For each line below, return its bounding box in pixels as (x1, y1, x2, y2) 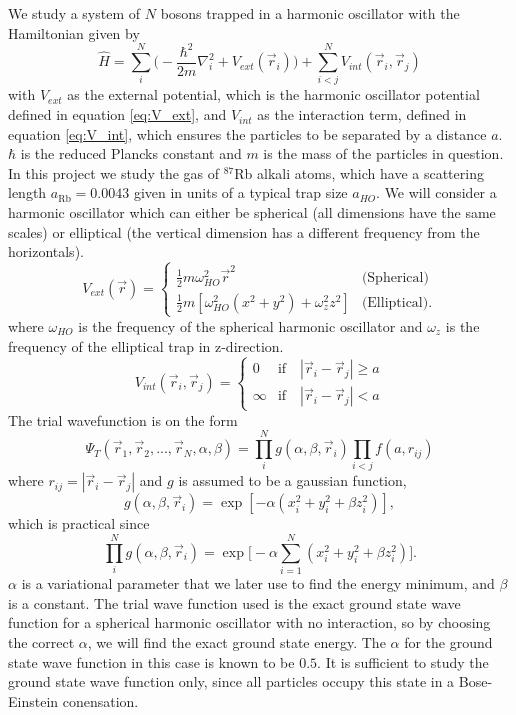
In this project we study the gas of (8, 162, 220, 183)
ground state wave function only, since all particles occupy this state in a (8, 671, 455, 692)
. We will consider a (376, 182, 497, 203)
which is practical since (8, 513, 150, 534)
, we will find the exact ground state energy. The (87, 631, 386, 652)
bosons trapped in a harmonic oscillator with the (160, 3, 460, 23)
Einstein (8, 690, 59, 711)
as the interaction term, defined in (257, 104, 467, 125)
